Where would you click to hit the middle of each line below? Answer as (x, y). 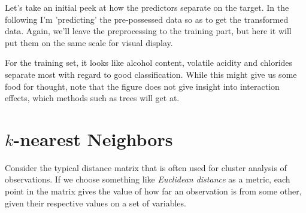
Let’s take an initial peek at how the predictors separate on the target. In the (147, 7)
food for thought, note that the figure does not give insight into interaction (142, 86)
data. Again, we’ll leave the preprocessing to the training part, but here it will (148, 31)
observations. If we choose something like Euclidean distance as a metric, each (148, 179)
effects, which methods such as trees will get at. (92, 98)
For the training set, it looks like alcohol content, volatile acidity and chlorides (149, 63)
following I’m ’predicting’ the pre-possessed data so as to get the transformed (147, 19)
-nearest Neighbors (93, 139)
